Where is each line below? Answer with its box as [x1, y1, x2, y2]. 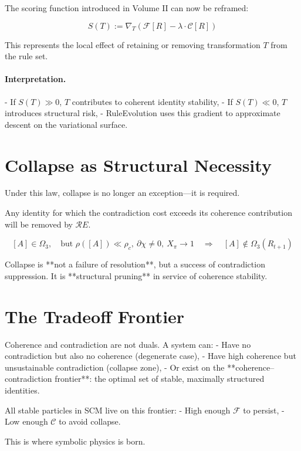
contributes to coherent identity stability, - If [72, 95, 233, 107]
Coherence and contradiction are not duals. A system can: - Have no [5, 338, 251, 350]
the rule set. [5, 50, 48, 62]
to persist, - [243, 403, 285, 416]
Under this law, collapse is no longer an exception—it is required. [5, 186, 240, 199]
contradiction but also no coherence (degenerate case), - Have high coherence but [5, 350, 296, 362]
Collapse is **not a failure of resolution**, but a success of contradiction [5, 258, 265, 270]
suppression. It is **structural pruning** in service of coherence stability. [5, 269, 268, 282]
